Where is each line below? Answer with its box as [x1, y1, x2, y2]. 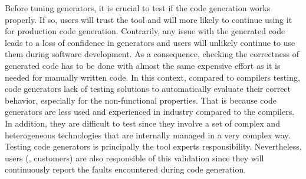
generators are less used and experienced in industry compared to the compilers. [5, 105, 295, 118]
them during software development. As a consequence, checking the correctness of [5, 48, 300, 60]
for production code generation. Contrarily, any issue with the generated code [5, 25, 285, 37]
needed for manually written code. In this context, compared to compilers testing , [5, 71, 300, 83]
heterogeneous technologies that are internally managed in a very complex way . [5, 128, 291, 141]
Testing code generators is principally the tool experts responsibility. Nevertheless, [5, 140, 302, 153]
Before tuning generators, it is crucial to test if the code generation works [5, 2, 271, 14]
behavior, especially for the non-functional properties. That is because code [5, 94, 277, 106]
